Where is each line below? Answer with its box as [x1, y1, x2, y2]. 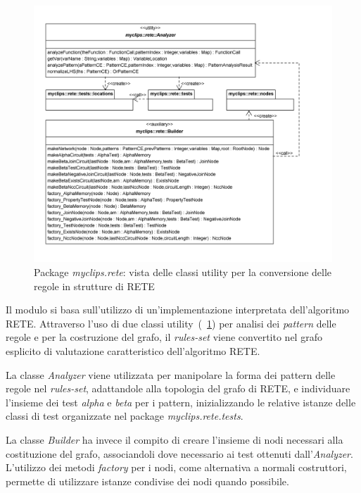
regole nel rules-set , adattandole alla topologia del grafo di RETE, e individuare [6, 381, 350, 396]
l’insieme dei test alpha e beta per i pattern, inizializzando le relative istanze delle [6, 394, 356, 409]
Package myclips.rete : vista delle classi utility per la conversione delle [34, 264, 332, 279]
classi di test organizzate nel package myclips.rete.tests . [6, 408, 243, 423]
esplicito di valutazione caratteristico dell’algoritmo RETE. [6, 343, 260, 358]
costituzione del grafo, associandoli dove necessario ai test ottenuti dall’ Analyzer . [6, 446, 353, 461]
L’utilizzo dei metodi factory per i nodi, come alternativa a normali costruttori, [6, 460, 347, 475]
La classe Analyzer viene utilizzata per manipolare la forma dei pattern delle [6, 367, 336, 382]
